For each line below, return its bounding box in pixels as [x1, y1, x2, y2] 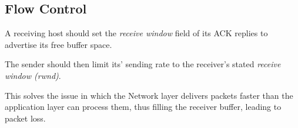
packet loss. [5, 112, 46, 124]
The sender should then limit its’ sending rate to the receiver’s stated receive [5, 58, 281, 70]
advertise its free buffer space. [5, 38, 112, 50]
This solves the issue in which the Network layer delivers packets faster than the [5, 89, 293, 101]
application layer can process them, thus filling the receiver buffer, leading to [5, 101, 282, 113]
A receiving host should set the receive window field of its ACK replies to [5, 27, 268, 39]
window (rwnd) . [5, 69, 61, 81]
